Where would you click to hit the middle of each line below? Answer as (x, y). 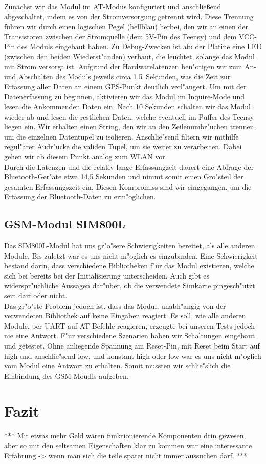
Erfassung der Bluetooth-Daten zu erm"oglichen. (80, 196)
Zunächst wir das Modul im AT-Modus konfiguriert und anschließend (113, 6)
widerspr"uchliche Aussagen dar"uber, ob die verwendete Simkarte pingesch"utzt (130, 285)
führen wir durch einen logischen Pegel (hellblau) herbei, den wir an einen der (126, 26)
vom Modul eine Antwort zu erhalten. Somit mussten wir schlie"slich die (117, 366)
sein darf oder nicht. (36, 296)
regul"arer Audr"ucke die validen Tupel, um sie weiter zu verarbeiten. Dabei (123, 146)
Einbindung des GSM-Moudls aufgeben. (66, 375)
